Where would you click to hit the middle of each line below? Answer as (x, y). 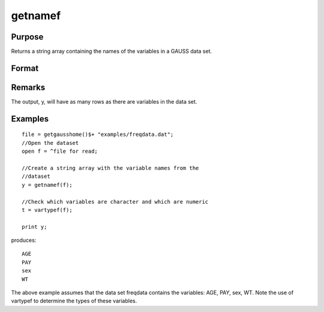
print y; (34, 227)
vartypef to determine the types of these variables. (74, 301)
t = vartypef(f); (47, 210)
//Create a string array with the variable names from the (110, 168)
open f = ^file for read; (60, 152)
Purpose (27, 37)
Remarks (28, 87)
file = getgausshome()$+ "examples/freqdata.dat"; (98, 134)
